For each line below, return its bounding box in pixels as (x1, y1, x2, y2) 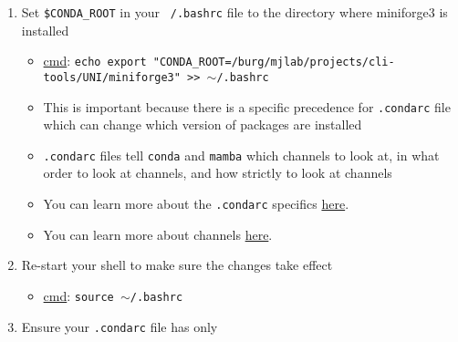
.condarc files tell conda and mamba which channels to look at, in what (43, 145, 440, 164)
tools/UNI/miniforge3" (43, 70, 181, 84)
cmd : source (43, 285, 114, 305)
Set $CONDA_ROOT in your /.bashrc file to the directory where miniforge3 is (21, 3, 448, 21)
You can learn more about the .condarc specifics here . (43, 194, 349, 213)
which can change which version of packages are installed (43, 115, 362, 134)
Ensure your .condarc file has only (21, 316, 218, 336)
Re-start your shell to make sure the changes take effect (21, 255, 333, 275)
